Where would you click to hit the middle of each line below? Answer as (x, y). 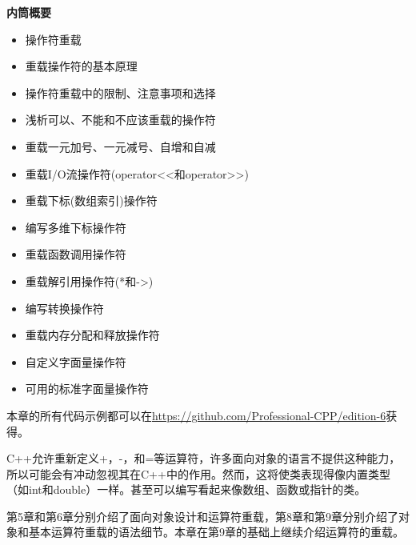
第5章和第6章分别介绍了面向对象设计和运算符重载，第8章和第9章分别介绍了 (202, 516)
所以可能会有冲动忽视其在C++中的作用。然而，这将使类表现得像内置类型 (198, 473)
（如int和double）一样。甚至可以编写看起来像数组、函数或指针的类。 (186, 489)
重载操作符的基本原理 (81, 66)
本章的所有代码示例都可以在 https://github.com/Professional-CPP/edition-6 (196, 415)
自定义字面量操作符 (76, 361)
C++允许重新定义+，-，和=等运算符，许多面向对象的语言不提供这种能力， (204, 458)
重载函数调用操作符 (76, 254)
